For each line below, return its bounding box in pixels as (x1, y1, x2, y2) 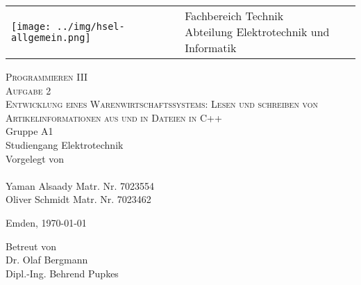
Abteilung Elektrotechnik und (185, 24, 330, 40)
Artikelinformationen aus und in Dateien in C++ (6, 110, 222, 124)
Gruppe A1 (6, 124, 53, 138)
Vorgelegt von (6, 151, 65, 165)
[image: (11, 20, 51, 32)
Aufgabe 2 (6, 83, 51, 97)
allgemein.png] (11, 31, 91, 43)
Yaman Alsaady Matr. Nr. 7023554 (6, 178, 155, 193)
